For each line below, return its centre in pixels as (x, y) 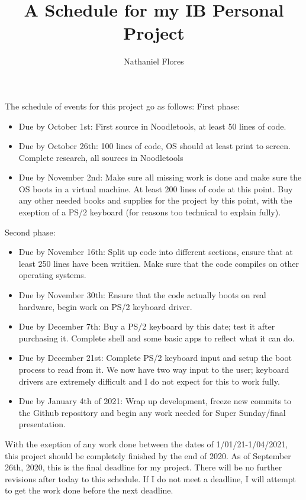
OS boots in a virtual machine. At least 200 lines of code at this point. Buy (156, 188)
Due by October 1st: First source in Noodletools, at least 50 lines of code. (152, 126)
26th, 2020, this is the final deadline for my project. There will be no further (144, 467)
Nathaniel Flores (154, 61)
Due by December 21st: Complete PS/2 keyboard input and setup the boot (155, 358)
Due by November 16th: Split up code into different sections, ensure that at (156, 252)
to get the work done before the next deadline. (89, 490)
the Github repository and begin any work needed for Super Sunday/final (152, 412)
